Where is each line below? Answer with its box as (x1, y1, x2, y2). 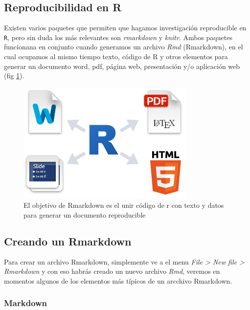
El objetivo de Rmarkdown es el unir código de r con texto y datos (23, 200, 224, 210)
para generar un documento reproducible (23, 210, 146, 220)
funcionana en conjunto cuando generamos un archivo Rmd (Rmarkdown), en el (4, 42, 243, 52)
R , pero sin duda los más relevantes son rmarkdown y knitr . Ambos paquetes (4, 32, 232, 42)
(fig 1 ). (4, 70, 24, 81)
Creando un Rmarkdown (4, 234, 132, 248)
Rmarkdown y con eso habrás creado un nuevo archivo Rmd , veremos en (4, 266, 220, 276)
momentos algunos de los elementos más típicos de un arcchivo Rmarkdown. (4, 276, 232, 286)
